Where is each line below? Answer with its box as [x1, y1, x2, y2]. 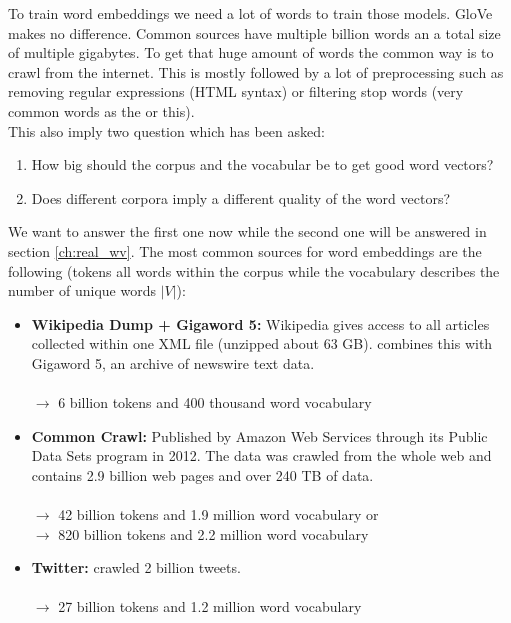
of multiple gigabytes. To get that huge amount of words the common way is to [8, 42, 494, 63]
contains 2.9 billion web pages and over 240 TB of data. [31, 464, 374, 485]
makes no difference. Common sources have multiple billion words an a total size [8, 22, 501, 43]
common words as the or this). [8, 100, 195, 121]
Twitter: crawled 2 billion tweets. [31, 557, 241, 578]
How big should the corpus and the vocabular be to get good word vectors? [31, 154, 494, 175]
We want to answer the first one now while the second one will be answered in [8, 221, 487, 242]
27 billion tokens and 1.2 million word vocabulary [58, 596, 362, 617]
